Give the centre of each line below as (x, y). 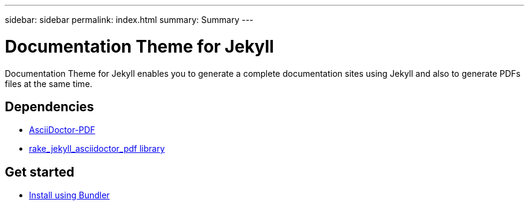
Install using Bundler (69, 195)
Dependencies (50, 106)
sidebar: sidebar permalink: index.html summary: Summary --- (129, 20)
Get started (40, 172)
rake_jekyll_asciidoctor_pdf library (97, 149)
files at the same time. (49, 83)
